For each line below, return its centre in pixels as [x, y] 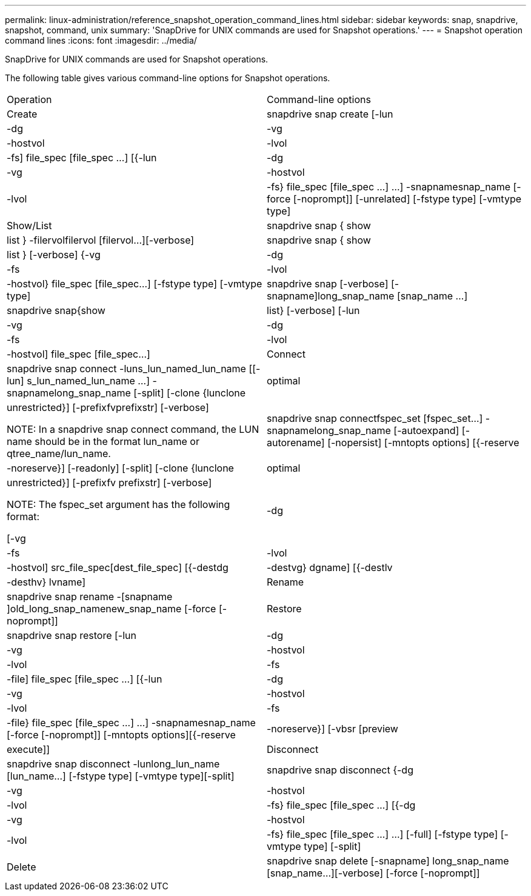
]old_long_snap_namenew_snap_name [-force [112, 609]
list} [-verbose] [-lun [313, 310]
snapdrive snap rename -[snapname [90, 597]
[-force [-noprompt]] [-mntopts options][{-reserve [121, 735]
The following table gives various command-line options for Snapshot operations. [168, 78]
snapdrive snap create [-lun [330, 114]
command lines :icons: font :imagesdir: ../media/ [101, 40]
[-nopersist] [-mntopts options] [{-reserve [423, 443]
